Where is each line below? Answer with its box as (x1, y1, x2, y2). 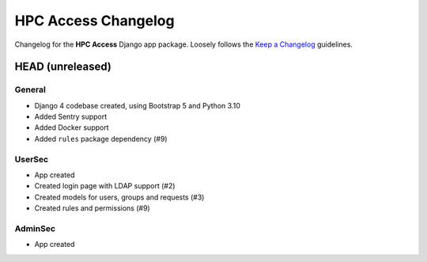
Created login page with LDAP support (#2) (34, 181, 176, 191)
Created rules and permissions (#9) (34, 203, 150, 213)
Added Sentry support (34, 112, 108, 122)
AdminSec (14, 222, 55, 234)
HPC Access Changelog (14, 12, 175, 29)
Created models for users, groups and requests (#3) (34, 192, 205, 202)
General (14, 84, 47, 95)
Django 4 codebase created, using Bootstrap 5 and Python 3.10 (34, 101, 240, 110)
